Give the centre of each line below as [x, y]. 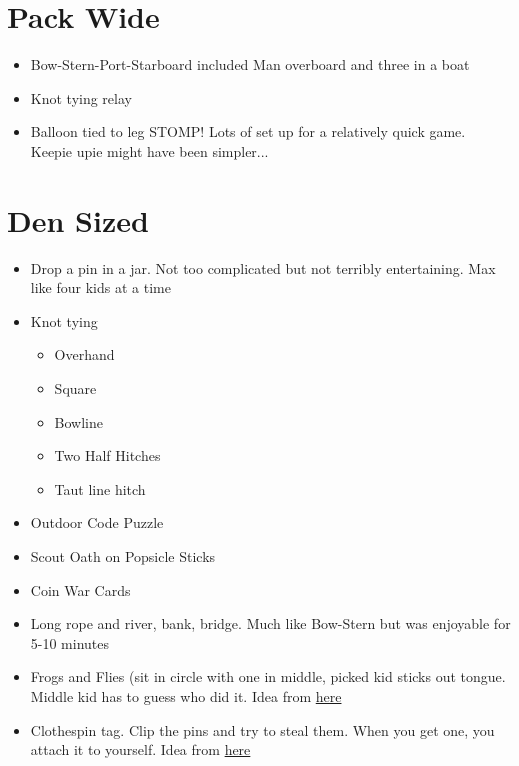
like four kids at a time [100, 287]
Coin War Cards [80, 589]
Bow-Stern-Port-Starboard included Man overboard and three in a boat [250, 64]
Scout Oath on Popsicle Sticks [123, 555]
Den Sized [78, 219]
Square [75, 388]
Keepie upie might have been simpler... [149, 150]
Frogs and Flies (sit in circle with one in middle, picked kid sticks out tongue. [268, 676]
